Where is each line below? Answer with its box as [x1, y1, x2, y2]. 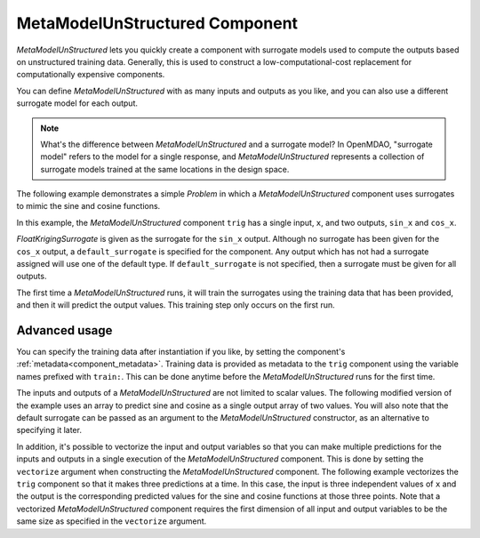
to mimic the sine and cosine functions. [16, 201, 161, 212]
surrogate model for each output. [16, 98, 138, 108]
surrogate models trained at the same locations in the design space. [40, 164, 290, 174]
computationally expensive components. [16, 69, 165, 80]
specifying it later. [16, 425, 82, 436]
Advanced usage [16, 323, 113, 338]
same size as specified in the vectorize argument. [16, 516, 207, 526]
